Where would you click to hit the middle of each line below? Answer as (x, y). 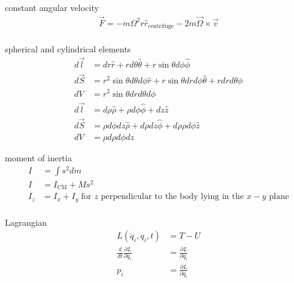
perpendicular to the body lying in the (172, 197)
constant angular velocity (52, 7)
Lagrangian (26, 222)
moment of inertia (38, 158)
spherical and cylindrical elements (68, 49)
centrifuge (161, 26)
